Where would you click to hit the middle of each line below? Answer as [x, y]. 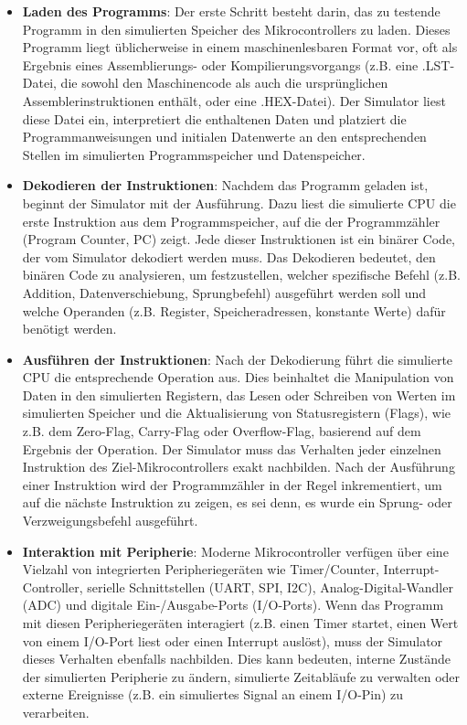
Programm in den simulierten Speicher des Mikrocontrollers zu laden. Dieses [236, 29]
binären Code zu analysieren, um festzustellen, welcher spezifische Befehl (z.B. [241, 275]
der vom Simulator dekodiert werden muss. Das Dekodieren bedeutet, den [229, 256]
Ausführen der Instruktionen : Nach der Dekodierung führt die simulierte [238, 359]
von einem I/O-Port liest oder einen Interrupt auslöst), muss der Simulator [233, 640]
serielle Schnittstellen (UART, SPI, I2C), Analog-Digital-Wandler [270, 586]
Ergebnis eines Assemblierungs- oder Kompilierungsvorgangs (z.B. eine [220, 64]
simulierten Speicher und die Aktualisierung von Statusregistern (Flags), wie [237, 413]
